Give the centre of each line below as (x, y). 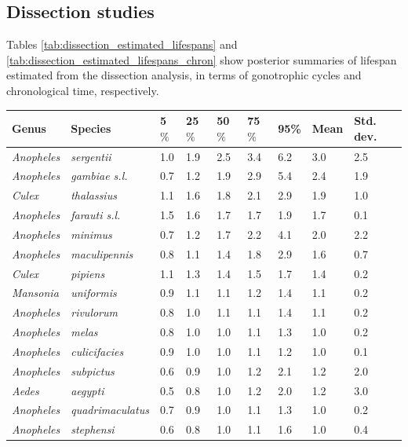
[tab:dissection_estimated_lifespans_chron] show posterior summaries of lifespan (202, 59)
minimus (91, 234)
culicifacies (97, 351)
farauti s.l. (96, 215)
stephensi (93, 429)
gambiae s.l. (99, 176)
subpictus (93, 370)
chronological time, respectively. (83, 90)
